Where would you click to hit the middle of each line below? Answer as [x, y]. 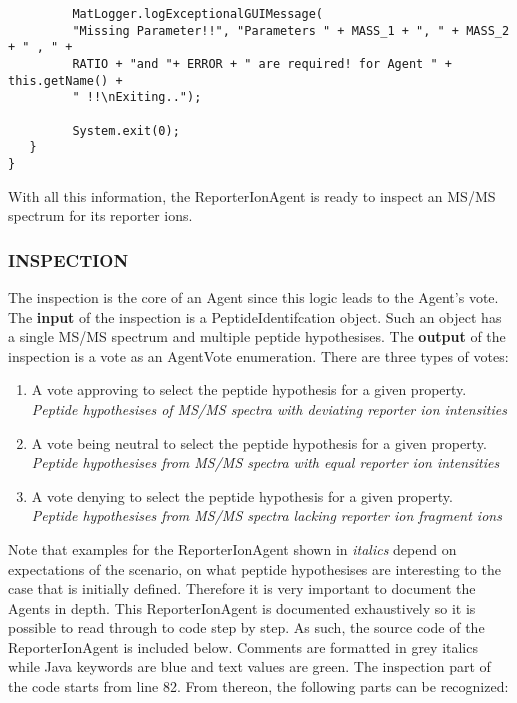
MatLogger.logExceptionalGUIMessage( [197, 14]
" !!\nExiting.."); [137, 97]
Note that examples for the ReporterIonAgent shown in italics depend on [232, 548]
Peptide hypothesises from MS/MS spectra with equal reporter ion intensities [265, 462]
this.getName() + [65, 80]
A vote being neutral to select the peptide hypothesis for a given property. [259, 442]
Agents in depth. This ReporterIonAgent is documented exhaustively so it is [242, 607]
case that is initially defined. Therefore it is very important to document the [242, 588]
